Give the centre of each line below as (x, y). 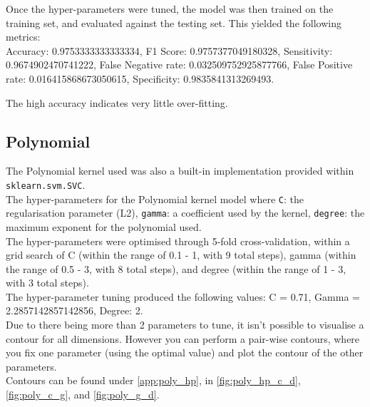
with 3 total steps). (47, 283)
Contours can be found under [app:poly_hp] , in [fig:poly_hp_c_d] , (153, 380)
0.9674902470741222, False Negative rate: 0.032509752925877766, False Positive (179, 65)
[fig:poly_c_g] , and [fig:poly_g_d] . (83, 395)
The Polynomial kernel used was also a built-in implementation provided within (180, 171)
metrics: (23, 37)
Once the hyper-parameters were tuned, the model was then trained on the (170, 9)
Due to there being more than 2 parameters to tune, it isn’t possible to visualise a (185, 325)
